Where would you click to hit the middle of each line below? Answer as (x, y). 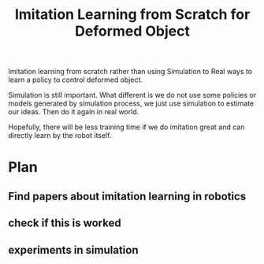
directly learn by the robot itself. (60, 136)
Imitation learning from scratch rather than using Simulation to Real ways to (130, 72)
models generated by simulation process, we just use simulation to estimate (131, 103)
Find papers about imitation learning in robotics (127, 196)
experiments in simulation (74, 250)
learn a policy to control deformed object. (76, 80)
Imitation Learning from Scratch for (132, 15)
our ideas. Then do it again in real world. (74, 112)
